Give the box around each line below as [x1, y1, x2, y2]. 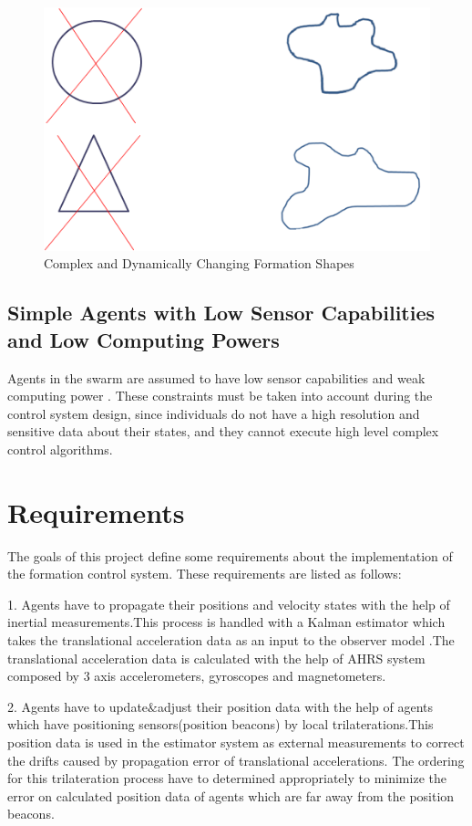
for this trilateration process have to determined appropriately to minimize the [7, 768, 446, 788]
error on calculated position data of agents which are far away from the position [7, 786, 455, 805]
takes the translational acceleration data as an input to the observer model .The [7, 630, 455, 649]
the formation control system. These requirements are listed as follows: [7, 564, 402, 583]
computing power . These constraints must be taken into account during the [7, 386, 433, 405]
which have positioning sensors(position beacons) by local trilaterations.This [7, 715, 434, 734]
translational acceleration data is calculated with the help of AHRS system [7, 648, 426, 667]
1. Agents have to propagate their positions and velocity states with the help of [7, 594, 450, 613]
